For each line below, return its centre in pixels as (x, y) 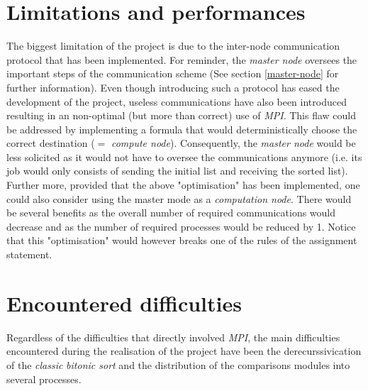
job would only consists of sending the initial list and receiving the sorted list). (177, 171)
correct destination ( (51, 143)
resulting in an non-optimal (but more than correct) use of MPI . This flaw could (181, 115)
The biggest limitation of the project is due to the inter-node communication (173, 46)
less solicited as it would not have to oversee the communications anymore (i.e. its (184, 156)
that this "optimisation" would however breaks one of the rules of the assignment (182, 240)
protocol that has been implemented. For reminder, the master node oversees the (182, 59)
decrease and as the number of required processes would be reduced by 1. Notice (181, 226)
